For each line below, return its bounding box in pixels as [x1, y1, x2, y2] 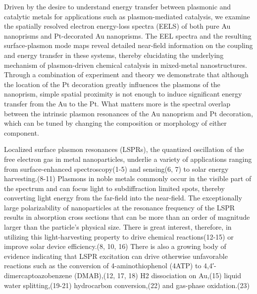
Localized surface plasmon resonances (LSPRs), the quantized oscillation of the [4, 144, 244, 154]
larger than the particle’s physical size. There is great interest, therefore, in [4, 222, 232, 232]
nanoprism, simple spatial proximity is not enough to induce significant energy [4, 89, 242, 99]
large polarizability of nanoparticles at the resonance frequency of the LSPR [4, 202, 235, 212]
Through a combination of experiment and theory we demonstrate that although [4, 69, 249, 80]
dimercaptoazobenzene [4, 270, 72, 281]
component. [4, 127, 39, 138]
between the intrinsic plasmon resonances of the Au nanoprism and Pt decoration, [4, 108, 253, 118]
